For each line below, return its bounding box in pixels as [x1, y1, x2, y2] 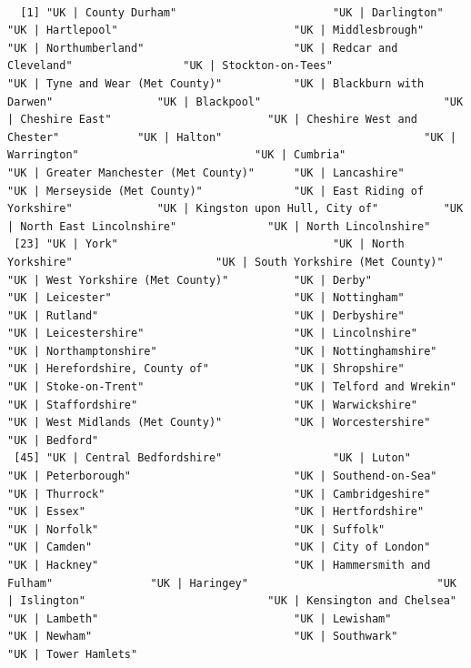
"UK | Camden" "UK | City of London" [7, 541, 431, 554]
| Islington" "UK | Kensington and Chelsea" [7, 594, 456, 608]
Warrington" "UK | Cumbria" [7, 148, 346, 162]
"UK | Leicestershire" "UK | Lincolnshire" [7, 327, 418, 340]
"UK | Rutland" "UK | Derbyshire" [7, 309, 405, 322]
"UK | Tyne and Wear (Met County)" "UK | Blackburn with [7, 76, 425, 90]
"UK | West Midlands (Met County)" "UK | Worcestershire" [7, 416, 431, 430]
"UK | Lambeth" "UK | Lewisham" [7, 612, 392, 625]
